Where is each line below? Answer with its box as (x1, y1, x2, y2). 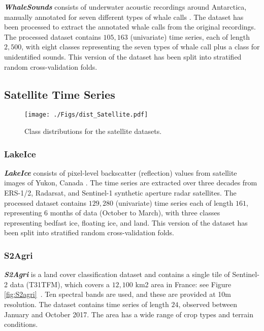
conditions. (4, 319, 38, 329)
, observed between (178, 298, 238, 309)
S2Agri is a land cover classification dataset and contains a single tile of (4, 269, 230, 280)
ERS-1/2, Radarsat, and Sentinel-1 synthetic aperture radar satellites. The (4, 187, 237, 198)
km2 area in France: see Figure (135, 279, 232, 289)
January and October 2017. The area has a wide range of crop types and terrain (4, 309, 254, 319)
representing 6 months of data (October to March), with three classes (4, 207, 220, 218)
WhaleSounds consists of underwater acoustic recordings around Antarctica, (4, 2, 247, 12)
